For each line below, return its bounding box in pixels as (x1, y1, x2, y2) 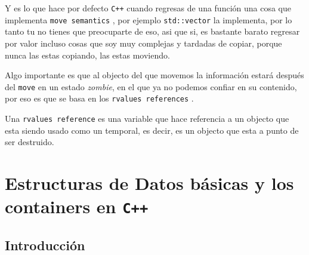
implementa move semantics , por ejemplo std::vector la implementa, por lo (5, 13, 292, 26)
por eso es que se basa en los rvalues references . (5, 92, 194, 105)
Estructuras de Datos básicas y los (5, 171, 294, 195)
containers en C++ (5, 194, 149, 219)
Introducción (5, 235, 85, 254)
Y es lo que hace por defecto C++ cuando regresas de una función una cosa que (5, 2, 291, 14)
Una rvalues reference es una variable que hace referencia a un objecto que (5, 112, 289, 124)
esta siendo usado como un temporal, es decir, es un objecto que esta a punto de (5, 124, 299, 136)
